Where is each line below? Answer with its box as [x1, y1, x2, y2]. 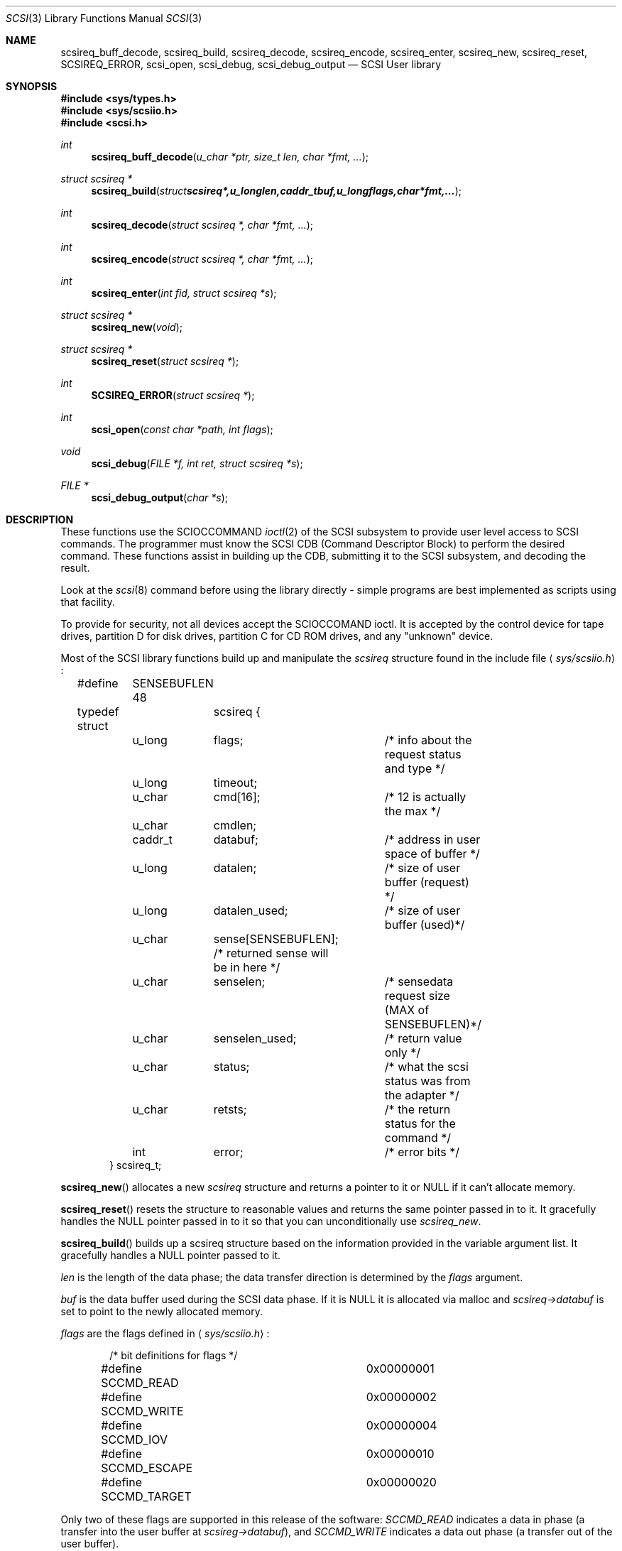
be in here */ [213, 960, 280, 974]
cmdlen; [213, 818, 257, 832]
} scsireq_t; [109, 1159, 162, 1171]
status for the [384, 1116, 456, 1131]
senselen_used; [213, 1031, 297, 1045]
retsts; [213, 1102, 247, 1116]
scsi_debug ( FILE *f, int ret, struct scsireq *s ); [91, 457, 303, 469]
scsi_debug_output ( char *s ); [91, 491, 229, 504]
